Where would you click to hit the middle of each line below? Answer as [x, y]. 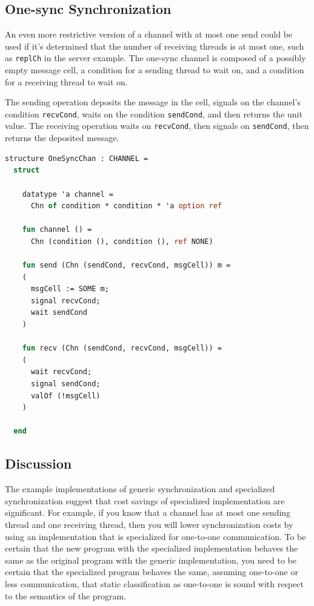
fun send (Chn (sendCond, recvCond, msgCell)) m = [126, 265]
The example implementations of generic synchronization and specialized [140, 489]
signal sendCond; [65, 384]
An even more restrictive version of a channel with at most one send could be [149, 34]
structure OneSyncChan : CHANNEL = [77, 158]
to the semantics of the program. [66, 595]
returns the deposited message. [62, 138]
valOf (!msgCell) [65, 396]
